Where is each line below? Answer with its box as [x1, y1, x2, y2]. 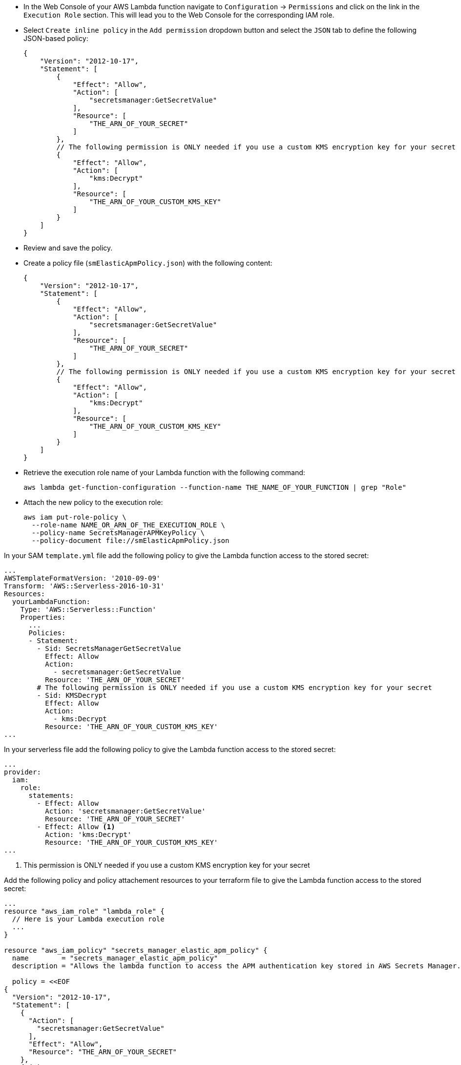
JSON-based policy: [23, 34, 88, 42]
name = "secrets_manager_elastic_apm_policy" [12, 954, 218, 962]
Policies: [28, 629, 66, 637]
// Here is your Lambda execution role [12, 915, 165, 923]
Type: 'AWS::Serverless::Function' [20, 606, 156, 613]
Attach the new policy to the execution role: [23, 498, 163, 506]
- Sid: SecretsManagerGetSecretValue [37, 645, 181, 652]
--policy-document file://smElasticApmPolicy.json [31, 537, 230, 544]
